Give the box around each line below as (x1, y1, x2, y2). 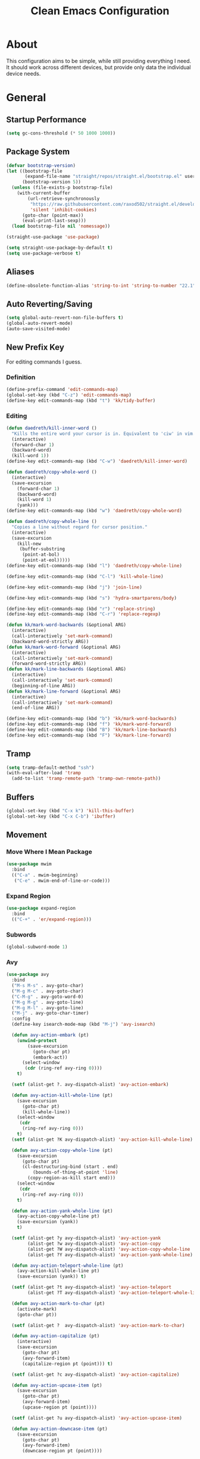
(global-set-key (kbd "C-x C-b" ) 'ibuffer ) (6, 813, 116, 819)
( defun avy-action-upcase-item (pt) (11, 1382, 102, 1388)
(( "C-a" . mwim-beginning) (11, 872, 79, 878)
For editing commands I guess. (6, 358, 82, 365)
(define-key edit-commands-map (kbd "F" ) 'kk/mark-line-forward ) (6, 732, 171, 738)
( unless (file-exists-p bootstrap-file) (11, 184, 113, 191)
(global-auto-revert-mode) (6, 320, 73, 327)
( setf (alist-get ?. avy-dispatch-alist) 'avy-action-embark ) (11, 1082, 169, 1088)
